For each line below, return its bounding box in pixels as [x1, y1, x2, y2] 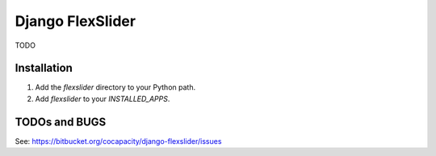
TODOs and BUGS [15, 115, 107, 129]
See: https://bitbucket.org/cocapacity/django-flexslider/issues [15, 136, 222, 145]
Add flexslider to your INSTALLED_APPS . [35, 94, 170, 103]
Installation [15, 61, 73, 75]
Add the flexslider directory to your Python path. [35, 82, 196, 92]
